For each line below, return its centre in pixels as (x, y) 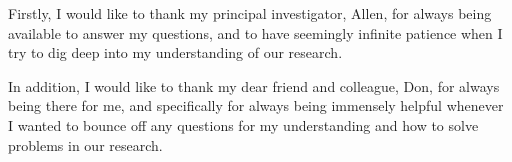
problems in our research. (85, 144)
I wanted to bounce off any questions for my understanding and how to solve (243, 124)
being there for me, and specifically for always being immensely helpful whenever (256, 105)
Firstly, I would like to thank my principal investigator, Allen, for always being (250, 13)
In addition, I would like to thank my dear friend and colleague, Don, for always (254, 85)
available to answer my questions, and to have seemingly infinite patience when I (255, 32)
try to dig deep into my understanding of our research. (175, 52)
